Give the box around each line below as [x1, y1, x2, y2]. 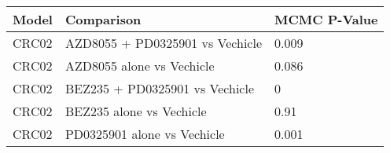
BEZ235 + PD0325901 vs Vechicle [64, 79, 255, 97]
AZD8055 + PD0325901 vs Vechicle [64, 34, 263, 52]
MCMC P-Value [274, 10, 378, 28]
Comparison [64, 10, 142, 28]
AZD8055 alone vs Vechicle [64, 56, 215, 75]
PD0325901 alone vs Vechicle [64, 125, 225, 143]
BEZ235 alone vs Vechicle [64, 102, 207, 120]
